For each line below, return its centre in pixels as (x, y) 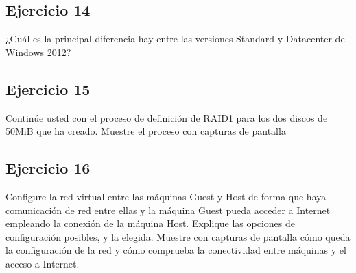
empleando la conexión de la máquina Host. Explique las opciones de (150, 223)
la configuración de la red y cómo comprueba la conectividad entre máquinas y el (176, 250)
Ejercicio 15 (48, 89)
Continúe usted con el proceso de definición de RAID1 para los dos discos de (167, 117)
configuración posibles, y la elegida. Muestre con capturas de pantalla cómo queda (178, 236)
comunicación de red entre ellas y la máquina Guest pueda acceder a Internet (168, 210)
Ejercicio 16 (48, 168)
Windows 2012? (38, 52)
